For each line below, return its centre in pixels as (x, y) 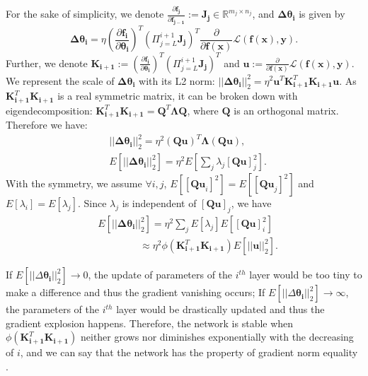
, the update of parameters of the (160, 275)
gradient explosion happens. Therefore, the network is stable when (150, 323)
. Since (92, 203)
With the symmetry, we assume (74, 183)
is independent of (159, 203)
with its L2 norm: (177, 80)
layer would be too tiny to (306, 275)
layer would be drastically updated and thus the (220, 309)
